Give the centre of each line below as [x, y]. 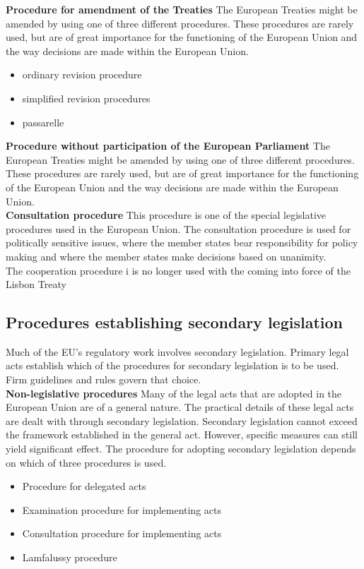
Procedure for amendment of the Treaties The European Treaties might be [182, 9]
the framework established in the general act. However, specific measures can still [182, 435]
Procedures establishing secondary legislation [174, 322]
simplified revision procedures [86, 98]
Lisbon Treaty [36, 284]
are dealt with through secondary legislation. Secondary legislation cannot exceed [182, 420]
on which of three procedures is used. [86, 462]
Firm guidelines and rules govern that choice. [104, 379]
